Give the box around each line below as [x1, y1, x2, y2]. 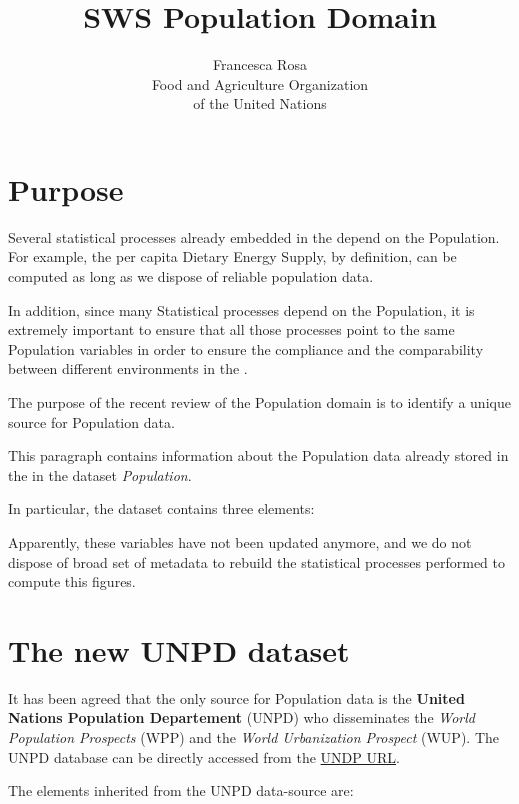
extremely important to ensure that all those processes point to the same [8, 319, 455, 340]
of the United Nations [193, 93, 327, 114]
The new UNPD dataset [8, 629, 350, 670]
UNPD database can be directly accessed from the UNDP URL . [8, 746, 400, 767]
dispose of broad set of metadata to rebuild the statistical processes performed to [8, 551, 506, 572]
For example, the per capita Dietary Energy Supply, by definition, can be [8, 246, 457, 267]
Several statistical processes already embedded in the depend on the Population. [8, 226, 500, 247]
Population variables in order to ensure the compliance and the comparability [8, 338, 484, 359]
